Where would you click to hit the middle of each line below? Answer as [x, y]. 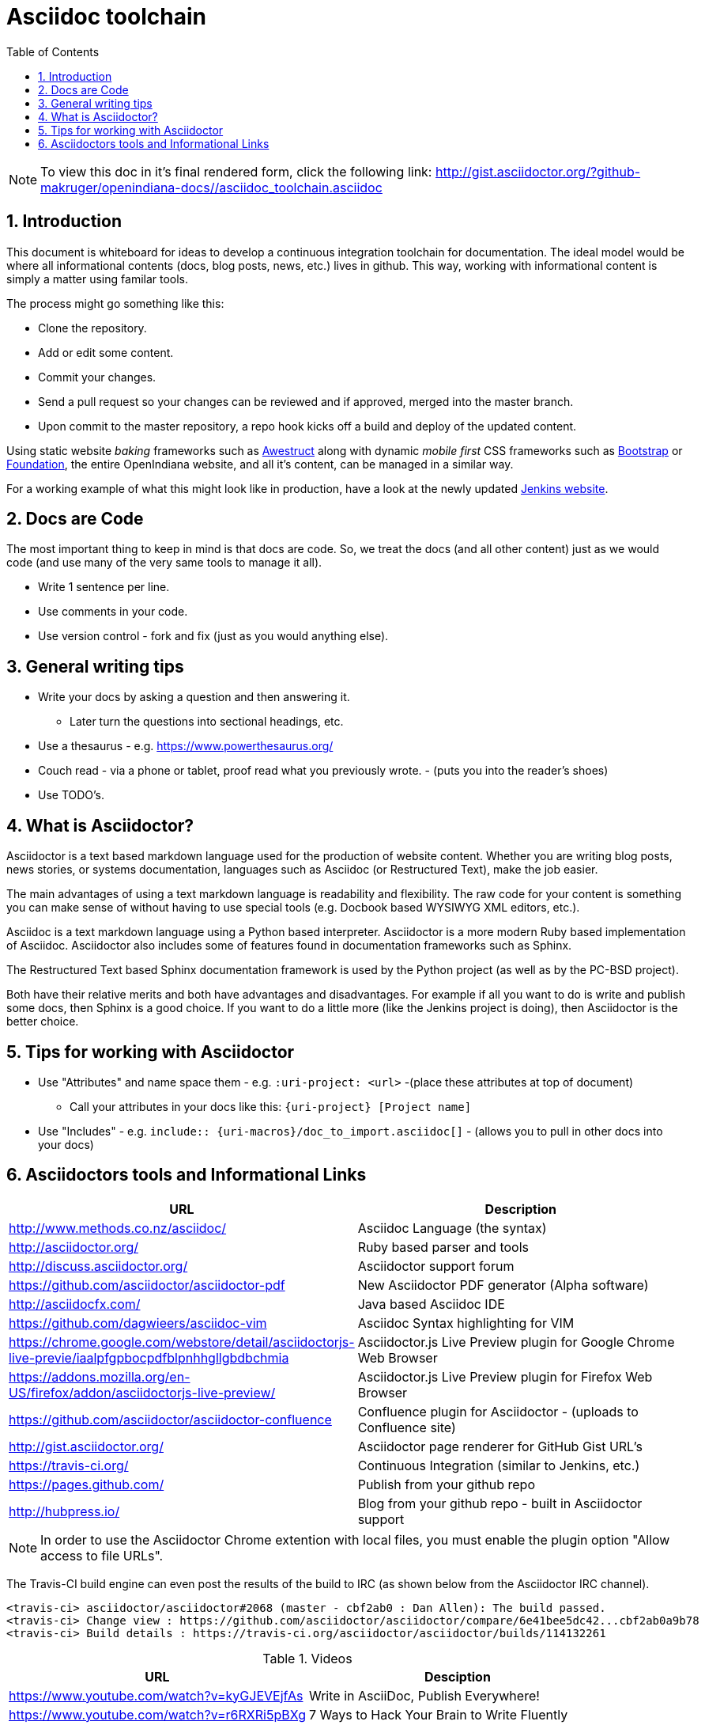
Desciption [458, 1676]
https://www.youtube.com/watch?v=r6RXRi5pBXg [157, 1714]
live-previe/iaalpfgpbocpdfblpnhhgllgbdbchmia [149, 1357]
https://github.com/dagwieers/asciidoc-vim [138, 1323]
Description [521, 1209]
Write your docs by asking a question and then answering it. [194, 697]
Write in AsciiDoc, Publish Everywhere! [424, 1695]
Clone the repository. [92, 328]
